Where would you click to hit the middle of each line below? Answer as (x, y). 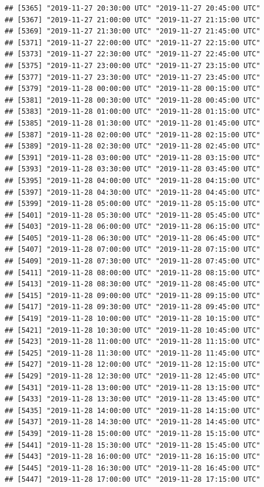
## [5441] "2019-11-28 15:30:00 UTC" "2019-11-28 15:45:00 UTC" (133, 445)
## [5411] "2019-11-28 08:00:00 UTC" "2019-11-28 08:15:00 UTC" (133, 273)
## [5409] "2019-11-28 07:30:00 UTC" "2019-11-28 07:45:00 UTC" (133, 261)
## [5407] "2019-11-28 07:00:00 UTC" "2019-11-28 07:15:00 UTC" (133, 250)
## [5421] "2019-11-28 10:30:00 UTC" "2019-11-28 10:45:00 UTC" (133, 330)
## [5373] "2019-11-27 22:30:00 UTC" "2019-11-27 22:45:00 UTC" (133, 54)
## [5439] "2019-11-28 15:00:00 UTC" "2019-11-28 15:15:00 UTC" (133, 433)
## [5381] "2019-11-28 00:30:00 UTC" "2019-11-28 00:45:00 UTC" (133, 100)
